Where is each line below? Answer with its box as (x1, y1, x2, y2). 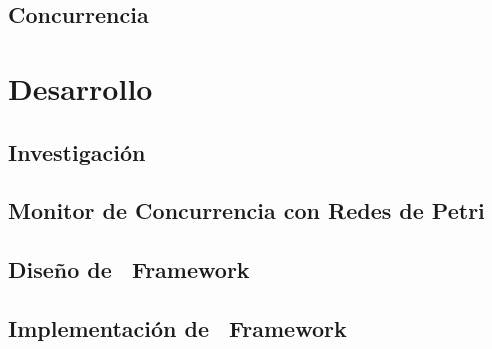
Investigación (8, 136, 146, 167)
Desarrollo (8, 67, 153, 108)
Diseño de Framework (8, 254, 250, 285)
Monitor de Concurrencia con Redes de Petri (8, 195, 485, 226)
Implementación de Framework (8, 312, 347, 343)
